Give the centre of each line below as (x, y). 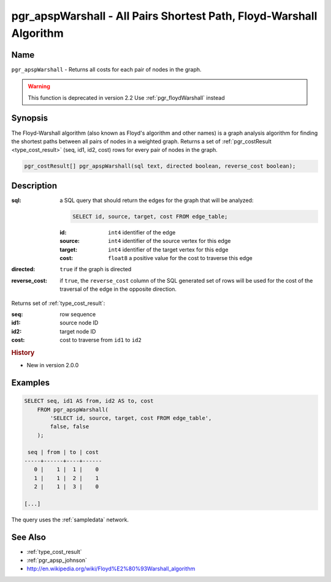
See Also (29, 537)
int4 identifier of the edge (142, 232)
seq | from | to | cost (63, 452)
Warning (39, 86)
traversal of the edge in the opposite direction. (118, 289)
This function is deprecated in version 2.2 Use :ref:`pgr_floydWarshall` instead (126, 97)
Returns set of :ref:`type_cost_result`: (58, 303)
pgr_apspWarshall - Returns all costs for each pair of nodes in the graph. (106, 69)
